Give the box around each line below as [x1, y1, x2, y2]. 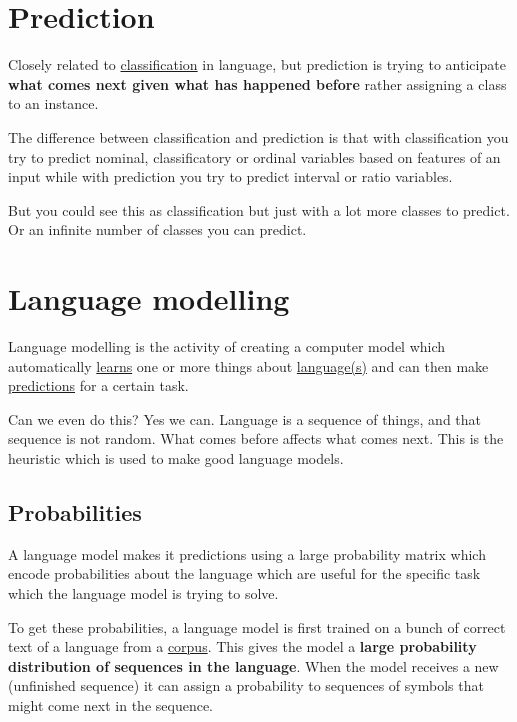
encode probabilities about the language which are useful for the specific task [8, 563, 481, 584]
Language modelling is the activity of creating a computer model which [8, 336, 446, 356]
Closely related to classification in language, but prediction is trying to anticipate [8, 54, 506, 75]
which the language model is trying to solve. [8, 582, 279, 603]
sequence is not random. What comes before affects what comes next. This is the [8, 428, 504, 449]
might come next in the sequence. [8, 694, 213, 715]
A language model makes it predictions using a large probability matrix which [8, 543, 486, 564]
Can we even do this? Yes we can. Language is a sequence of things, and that [8, 408, 482, 429]
